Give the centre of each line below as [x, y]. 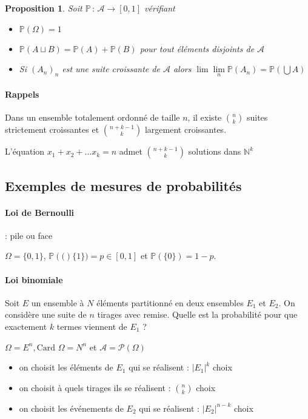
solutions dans [215, 151]
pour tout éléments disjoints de [197, 48]
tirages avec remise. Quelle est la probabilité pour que [197, 314]
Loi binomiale [34, 279]
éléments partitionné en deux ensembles [170, 302]
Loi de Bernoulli [40, 212]
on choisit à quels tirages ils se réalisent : [95, 387]
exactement [26, 326]
